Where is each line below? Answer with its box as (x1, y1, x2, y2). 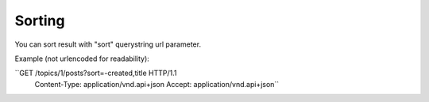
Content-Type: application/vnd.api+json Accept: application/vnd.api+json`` (34, 79, 280, 89)
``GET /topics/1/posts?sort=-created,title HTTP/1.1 (14, 68, 177, 78)
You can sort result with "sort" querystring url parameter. (14, 40, 202, 49)
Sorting (14, 12, 65, 29)
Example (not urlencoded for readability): (14, 54, 150, 63)
